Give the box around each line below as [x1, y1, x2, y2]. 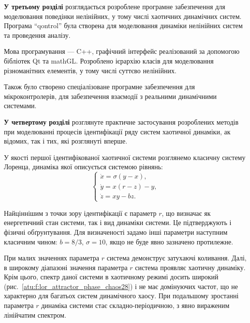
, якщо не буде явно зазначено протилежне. [105, 236, 234, 246]
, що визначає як [162, 208, 211, 218]
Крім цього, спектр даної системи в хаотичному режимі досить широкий [4, 272, 219, 282]
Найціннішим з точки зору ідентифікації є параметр [4, 208, 157, 218]
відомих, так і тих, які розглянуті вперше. [4, 136, 128, 146]
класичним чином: [4, 236, 58, 246]
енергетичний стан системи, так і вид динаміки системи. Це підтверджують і [4, 217, 232, 227]
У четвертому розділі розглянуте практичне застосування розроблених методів [4, 116, 239, 127]
